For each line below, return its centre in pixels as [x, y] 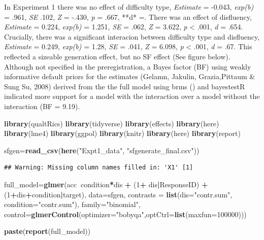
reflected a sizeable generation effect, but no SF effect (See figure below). [117, 56]
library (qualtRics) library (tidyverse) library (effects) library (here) [112, 123]
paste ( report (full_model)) [47, 231]
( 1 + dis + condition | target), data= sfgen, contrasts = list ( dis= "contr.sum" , [118, 194]
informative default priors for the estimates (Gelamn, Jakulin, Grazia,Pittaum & [130, 76]
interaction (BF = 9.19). [42, 106]
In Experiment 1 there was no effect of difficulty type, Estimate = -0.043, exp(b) [129, 7]
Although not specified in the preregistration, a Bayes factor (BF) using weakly [128, 66]
